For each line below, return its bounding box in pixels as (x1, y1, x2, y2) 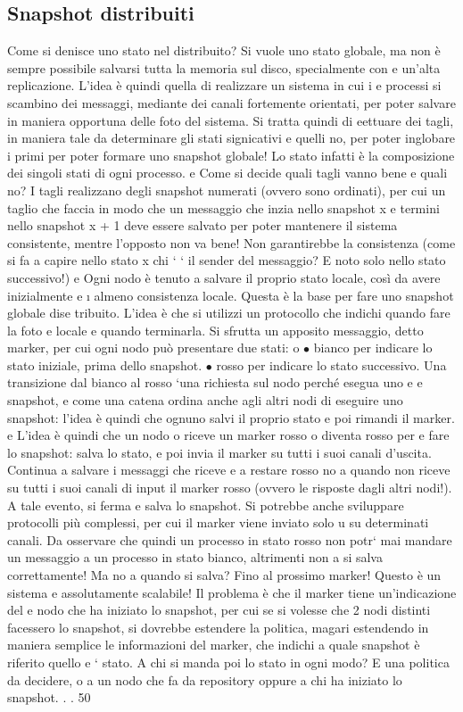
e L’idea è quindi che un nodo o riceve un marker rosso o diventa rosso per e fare (7, 426, 450, 444)
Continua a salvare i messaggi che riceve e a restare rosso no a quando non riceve (7, 460, 451, 479)
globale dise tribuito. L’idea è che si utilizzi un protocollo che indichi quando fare (7, 303, 451, 322)
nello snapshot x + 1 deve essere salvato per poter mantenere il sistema (7, 216, 398, 235)
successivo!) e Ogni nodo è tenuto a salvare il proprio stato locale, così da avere (7, 268, 441, 286)
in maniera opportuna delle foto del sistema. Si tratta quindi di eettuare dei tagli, (7, 111, 454, 129)
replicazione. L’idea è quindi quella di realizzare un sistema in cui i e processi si (7, 76, 442, 95)
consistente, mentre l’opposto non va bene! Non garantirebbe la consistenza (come (7, 233, 456, 252)
